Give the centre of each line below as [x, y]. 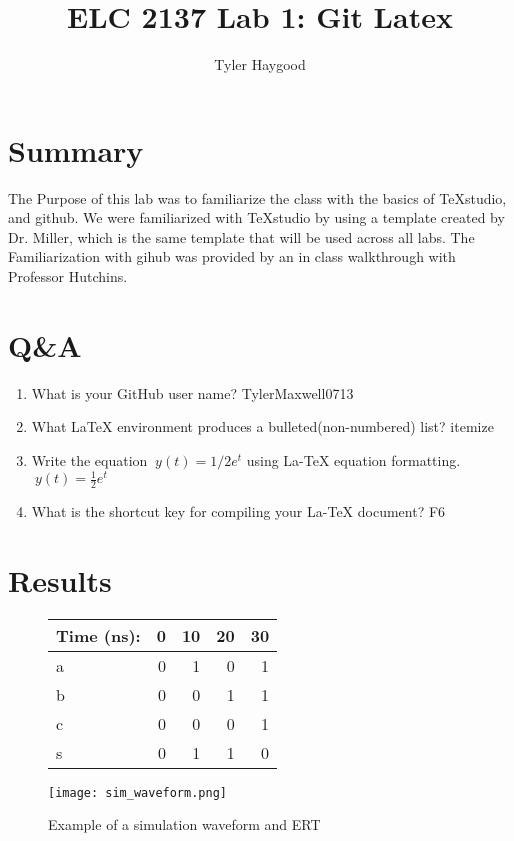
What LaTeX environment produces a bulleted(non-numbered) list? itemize [262, 426]
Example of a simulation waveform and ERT [184, 824]
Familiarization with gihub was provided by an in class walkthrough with [232, 256]
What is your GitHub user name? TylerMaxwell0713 [192, 392]
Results [60, 579]
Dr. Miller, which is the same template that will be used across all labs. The [241, 236]
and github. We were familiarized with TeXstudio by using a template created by [256, 217]
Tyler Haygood [260, 64]
